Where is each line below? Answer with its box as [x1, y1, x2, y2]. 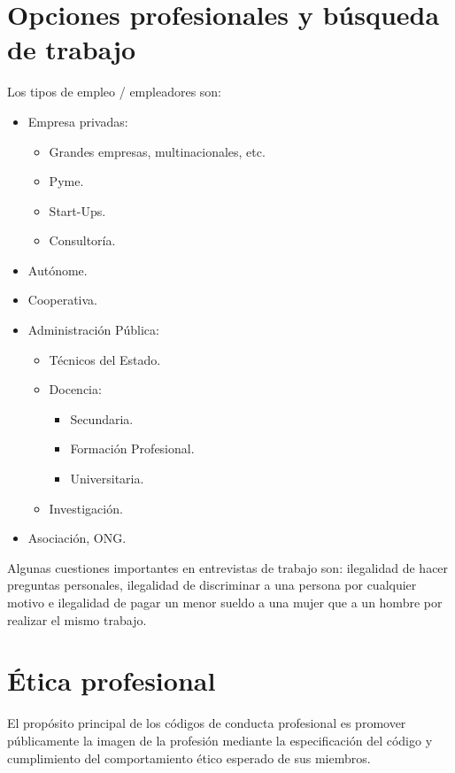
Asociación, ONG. [27, 529, 127, 547]
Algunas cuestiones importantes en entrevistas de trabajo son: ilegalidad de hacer [7, 558, 449, 576]
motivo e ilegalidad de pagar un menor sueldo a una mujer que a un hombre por [7, 593, 443, 611]
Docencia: [49, 380, 102, 398]
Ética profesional [7, 662, 216, 699]
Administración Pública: [27, 321, 159, 339]
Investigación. [49, 499, 123, 517]
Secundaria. [70, 409, 134, 428]
